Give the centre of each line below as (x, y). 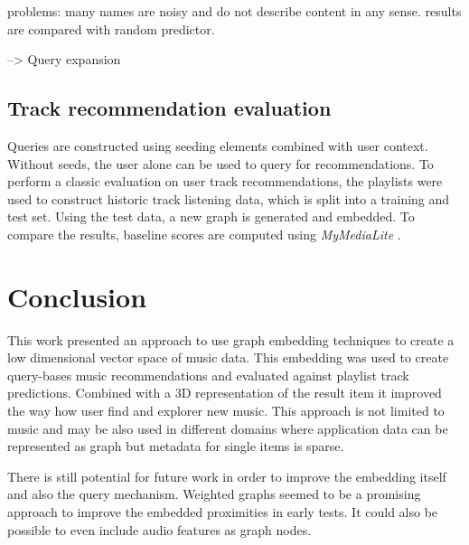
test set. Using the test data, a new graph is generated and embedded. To (211, 216)
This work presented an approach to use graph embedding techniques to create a (231, 339)
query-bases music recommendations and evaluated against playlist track (208, 375)
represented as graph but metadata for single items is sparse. (176, 446)
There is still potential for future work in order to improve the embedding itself (227, 476)
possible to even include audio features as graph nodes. (159, 529)
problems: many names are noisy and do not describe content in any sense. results (234, 11)
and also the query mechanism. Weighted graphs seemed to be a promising (214, 494)
